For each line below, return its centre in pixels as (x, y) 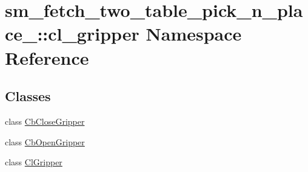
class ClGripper (34, 162)
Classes (28, 96)
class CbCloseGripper (45, 121)
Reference (47, 57)
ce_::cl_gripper (72, 34)
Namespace (194, 34)
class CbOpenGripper (45, 141)
